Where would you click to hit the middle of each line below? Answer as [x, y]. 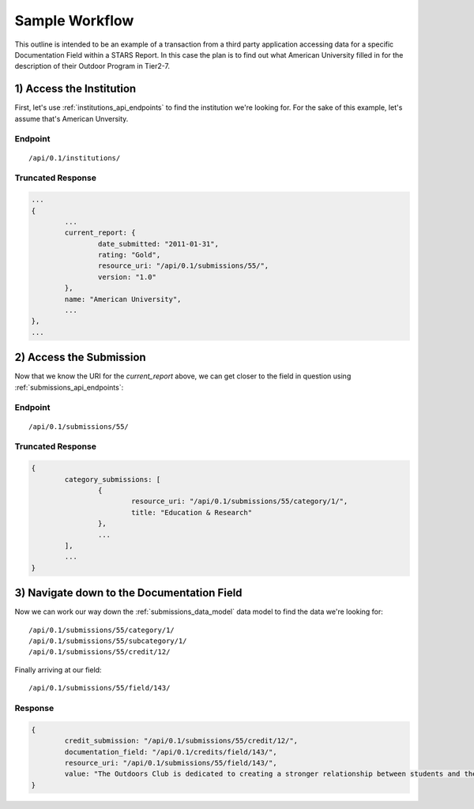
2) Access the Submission [80, 357]
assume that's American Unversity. [71, 119]
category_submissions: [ [113, 479]
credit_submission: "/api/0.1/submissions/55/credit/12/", [181, 741]
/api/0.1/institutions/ [75, 158]
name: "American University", [123, 299]
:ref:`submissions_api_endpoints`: [69, 387]
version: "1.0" [127, 277]
